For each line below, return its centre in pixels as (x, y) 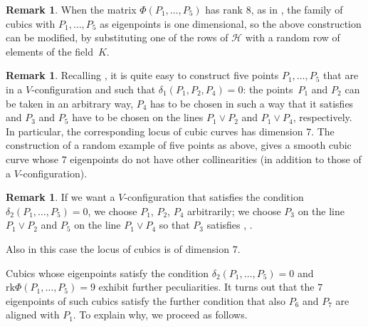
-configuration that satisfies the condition (214, 197)
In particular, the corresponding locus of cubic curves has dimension (154, 131)
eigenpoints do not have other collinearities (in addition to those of (216, 159)
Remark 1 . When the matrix (71, 9)
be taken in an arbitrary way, (70, 103)
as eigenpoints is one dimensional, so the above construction (231, 23)
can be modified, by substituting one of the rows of (117, 37)
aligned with (33, 315)
